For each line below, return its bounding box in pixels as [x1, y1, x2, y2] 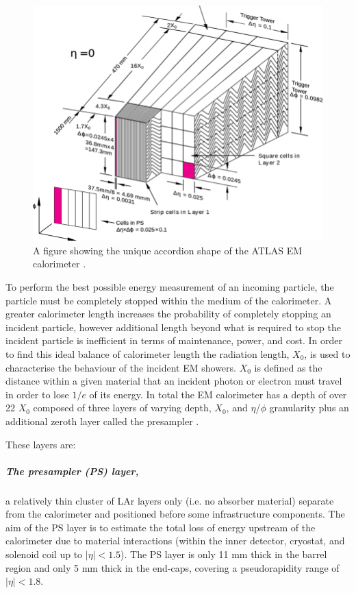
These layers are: [5, 437, 76, 451]
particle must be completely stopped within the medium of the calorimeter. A [5, 293, 332, 307]
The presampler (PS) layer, [5, 463, 139, 478]
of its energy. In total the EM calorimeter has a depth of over [89, 387, 347, 401]
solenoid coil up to [5, 547, 83, 561]
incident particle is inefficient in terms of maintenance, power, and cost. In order [5, 333, 342, 348]
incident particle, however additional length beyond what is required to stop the [5, 319, 341, 334]
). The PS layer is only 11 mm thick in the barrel [120, 547, 327, 561]
